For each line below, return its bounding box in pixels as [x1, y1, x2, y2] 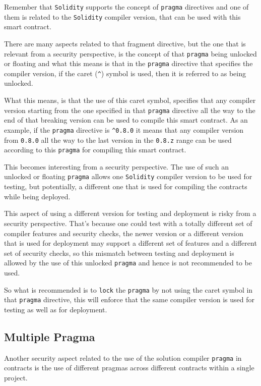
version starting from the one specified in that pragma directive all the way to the [4, 104, 255, 115]
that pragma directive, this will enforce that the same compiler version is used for [4, 294, 254, 305]
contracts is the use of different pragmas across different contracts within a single [4, 362, 254, 373]
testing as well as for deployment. [4, 304, 107, 314]
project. [4, 372, 28, 382]
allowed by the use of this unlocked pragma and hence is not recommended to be [4, 257, 252, 268]
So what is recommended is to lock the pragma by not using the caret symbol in [4, 284, 253, 295]
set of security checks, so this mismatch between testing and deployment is [4, 247, 234, 258]
